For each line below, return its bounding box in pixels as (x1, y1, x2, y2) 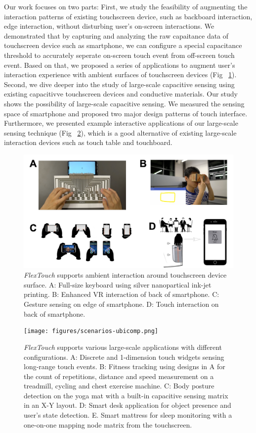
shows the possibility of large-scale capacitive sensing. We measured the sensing (4, 98, 245, 108)
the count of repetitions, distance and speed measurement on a (24, 371, 214, 381)
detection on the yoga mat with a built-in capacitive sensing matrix (24, 390, 228, 400)
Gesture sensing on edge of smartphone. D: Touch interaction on (24, 299, 219, 309)
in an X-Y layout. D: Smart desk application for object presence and (24, 400, 231, 410)
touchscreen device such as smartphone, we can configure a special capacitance (4, 40, 242, 50)
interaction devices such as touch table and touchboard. (4, 137, 172, 147)
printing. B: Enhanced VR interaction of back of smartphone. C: (24, 289, 219, 299)
